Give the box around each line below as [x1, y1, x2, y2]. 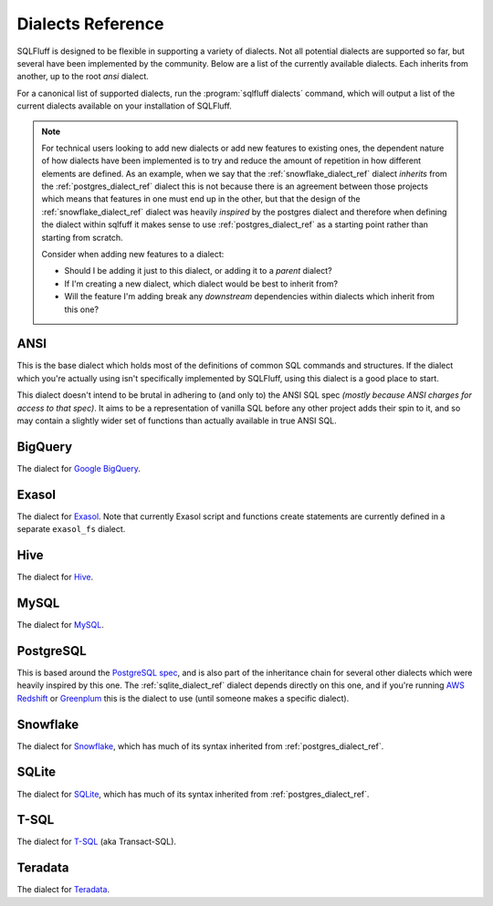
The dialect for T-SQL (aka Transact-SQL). [16, 836, 177, 848]
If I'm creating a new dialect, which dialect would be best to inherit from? [64, 278, 338, 289]
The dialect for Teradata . [16, 884, 110, 895]
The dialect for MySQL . [16, 620, 104, 630]
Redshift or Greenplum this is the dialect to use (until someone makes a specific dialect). [16, 693, 350, 703]
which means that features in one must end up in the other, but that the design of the [41, 193, 361, 204]
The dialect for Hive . [16, 571, 94, 583]
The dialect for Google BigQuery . [16, 463, 142, 474]
